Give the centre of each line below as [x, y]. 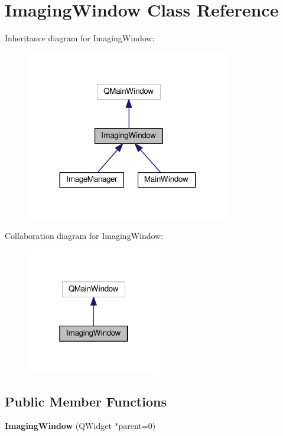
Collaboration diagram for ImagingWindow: [84, 236]
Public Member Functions [86, 401]
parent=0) [137, 426]
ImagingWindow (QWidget [58, 426]
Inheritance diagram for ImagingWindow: [80, 38]
